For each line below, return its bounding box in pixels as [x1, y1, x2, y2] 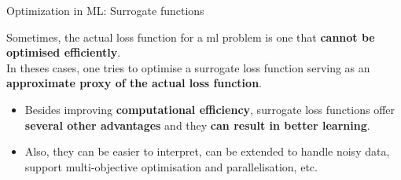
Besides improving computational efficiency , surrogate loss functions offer [24, 101, 395, 117]
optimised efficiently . [6, 44, 121, 61]
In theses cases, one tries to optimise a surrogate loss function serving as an [6, 59, 370, 75]
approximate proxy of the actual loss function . [6, 75, 262, 91]
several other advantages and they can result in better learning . [24, 116, 370, 133]
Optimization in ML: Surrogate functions [6, 2, 204, 18]
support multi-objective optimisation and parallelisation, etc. [24, 158, 318, 174]
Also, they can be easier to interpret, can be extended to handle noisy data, [24, 143, 390, 160]
